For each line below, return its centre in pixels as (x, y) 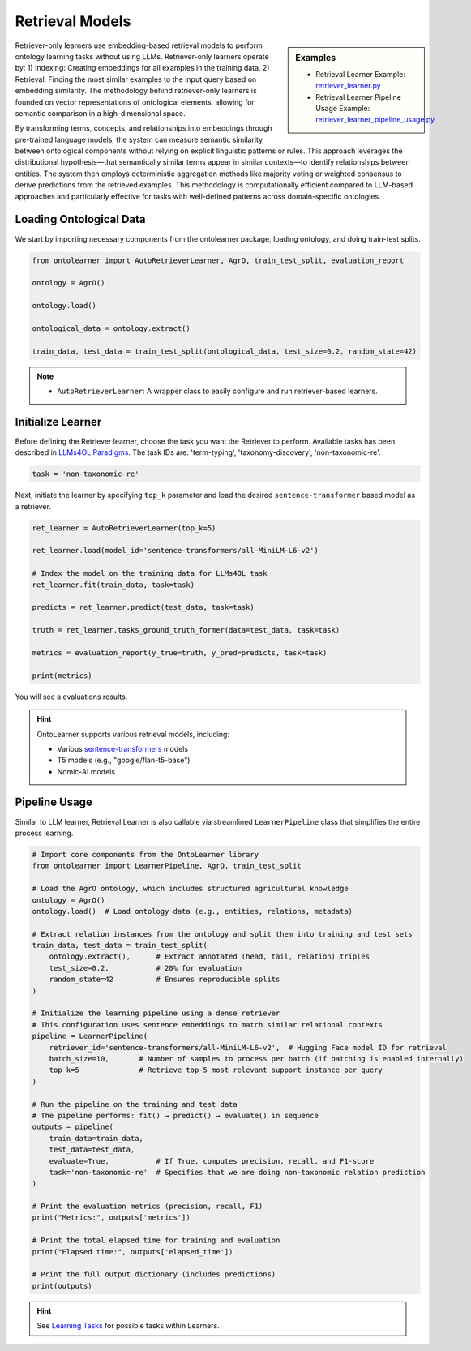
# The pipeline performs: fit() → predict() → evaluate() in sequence (176, 1115)
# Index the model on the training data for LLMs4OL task (150, 573)
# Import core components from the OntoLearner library (146, 854)
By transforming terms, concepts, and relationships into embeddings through (143, 128)
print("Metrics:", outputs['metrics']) (111, 1218)
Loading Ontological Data (80, 219)
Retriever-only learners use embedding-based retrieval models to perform (139, 45)
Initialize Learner (58, 422)
